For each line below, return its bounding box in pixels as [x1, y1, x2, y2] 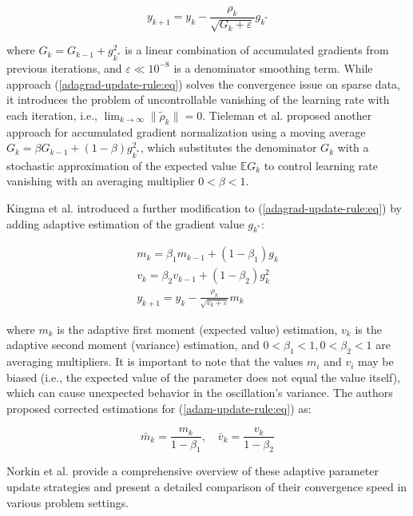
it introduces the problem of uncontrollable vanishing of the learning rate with [6, 91, 390, 108]
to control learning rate [264, 157, 378, 173]
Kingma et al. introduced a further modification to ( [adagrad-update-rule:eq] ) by [6, 200, 402, 216]
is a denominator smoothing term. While [173, 59, 373, 76]
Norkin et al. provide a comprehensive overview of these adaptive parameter [6, 462, 379, 479]
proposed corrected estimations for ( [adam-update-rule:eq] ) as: [6, 399, 312, 416]
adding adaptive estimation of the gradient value [6, 215, 244, 232]
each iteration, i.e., [6, 106, 97, 123]
